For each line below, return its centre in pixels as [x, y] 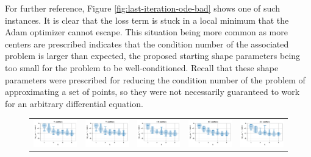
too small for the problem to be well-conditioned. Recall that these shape [142, 67]
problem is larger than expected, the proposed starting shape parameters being [153, 56]
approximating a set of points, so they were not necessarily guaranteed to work [152, 92]
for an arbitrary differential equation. [74, 103]
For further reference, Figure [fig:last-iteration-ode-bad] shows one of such [142, 8]
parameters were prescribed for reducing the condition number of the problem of [155, 79]
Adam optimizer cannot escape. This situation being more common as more [146, 32]
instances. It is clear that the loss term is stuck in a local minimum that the [147, 20]
